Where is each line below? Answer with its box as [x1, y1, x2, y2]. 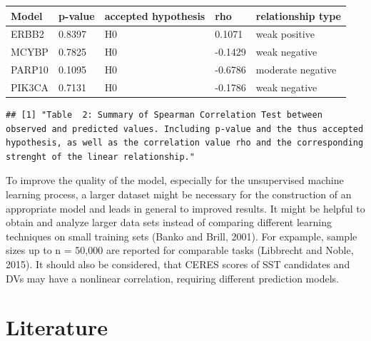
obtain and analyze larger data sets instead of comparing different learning [6, 215, 332, 230]
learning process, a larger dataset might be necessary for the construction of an [6, 186, 352, 201]
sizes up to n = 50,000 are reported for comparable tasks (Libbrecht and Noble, [6, 243, 354, 258]
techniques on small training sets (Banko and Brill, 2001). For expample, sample [6, 228, 357, 243]
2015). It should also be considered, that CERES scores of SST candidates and [6, 256, 350, 271]
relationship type [255, 8, 341, 23]
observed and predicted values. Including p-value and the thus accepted [6, 123, 364, 134]
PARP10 [11, 62, 49, 77]
